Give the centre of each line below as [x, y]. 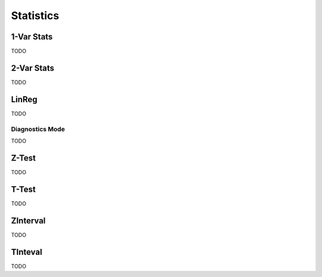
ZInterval [28, 221]
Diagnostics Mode [38, 129]
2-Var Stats [33, 68]
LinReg [24, 99]
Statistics [35, 16]
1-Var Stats [32, 37]
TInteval [27, 252]
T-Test [23, 189]
